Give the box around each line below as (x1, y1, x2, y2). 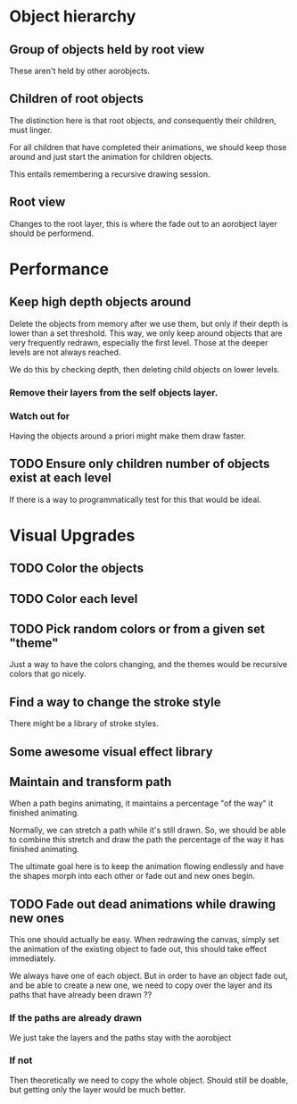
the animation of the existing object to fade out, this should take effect (9, 944, 268, 955)
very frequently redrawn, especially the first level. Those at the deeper (9, 337, 268, 347)
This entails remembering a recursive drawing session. (9, 168, 211, 180)
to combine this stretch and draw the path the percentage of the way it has (9, 834, 285, 845)
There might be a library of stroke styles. (9, 718, 159, 729)
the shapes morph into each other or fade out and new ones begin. (9, 871, 256, 882)
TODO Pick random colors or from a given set (9, 622, 266, 637)
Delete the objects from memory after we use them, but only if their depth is (9, 318, 288, 329)
